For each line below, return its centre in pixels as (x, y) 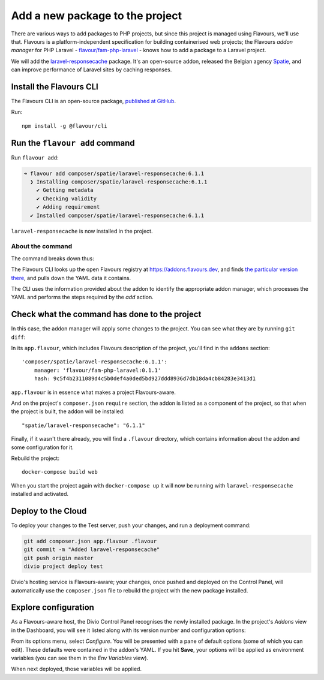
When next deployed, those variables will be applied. (76, 669)
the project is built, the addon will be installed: (68, 411)
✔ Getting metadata (65, 190)
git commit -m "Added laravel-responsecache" (92, 550)
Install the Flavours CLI (55, 87)
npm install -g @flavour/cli (64, 126)
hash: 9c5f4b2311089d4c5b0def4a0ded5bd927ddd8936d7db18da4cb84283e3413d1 (145, 379)
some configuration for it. (43, 447)
